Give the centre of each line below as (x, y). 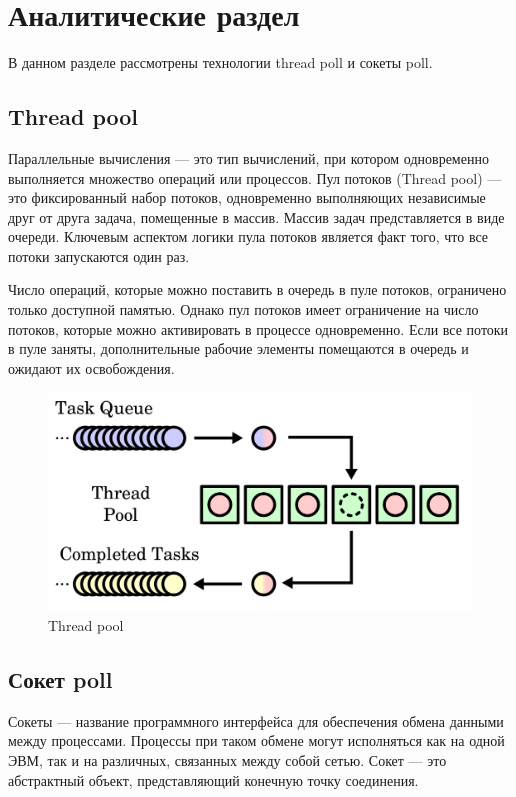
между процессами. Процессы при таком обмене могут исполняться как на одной (256, 740)
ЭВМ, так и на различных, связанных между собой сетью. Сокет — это (227, 760)
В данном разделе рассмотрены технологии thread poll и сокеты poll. (220, 62)
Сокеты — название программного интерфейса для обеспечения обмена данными (256, 720)
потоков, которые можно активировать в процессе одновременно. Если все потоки (258, 328)
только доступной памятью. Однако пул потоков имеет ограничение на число (243, 309)
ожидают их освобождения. (91, 367)
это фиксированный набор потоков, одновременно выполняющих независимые (247, 197)
